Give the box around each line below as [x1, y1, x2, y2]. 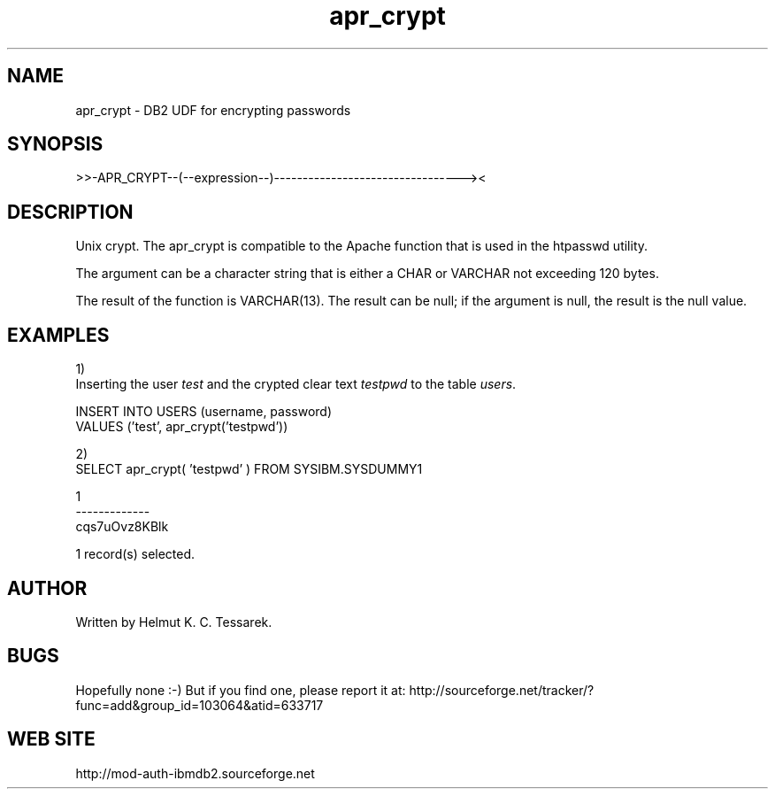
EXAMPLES [7, 323, 110, 346]
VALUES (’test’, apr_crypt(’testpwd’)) [75, 419, 288, 435]
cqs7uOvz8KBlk [75, 519, 169, 535]
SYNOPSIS [7, 133, 104, 156]
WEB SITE [7, 728, 96, 751]
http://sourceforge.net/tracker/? [409, 682, 595, 698]
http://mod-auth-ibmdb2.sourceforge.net [75, 765, 315, 781]
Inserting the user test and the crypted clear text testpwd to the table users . [75, 376, 517, 392]
